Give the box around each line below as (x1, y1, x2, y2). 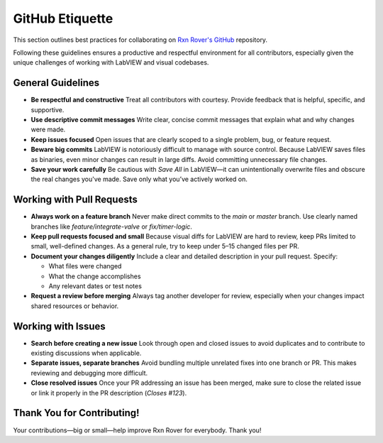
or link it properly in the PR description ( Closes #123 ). (30, 388, 187, 397)
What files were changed (48, 262, 122, 270)
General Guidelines (13, 77, 99, 89)
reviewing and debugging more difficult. (30, 368, 148, 377)
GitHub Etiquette (13, 11, 113, 26)
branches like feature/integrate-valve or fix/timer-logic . (30, 222, 193, 231)
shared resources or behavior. (30, 302, 119, 310)
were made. (30, 125, 66, 134)
